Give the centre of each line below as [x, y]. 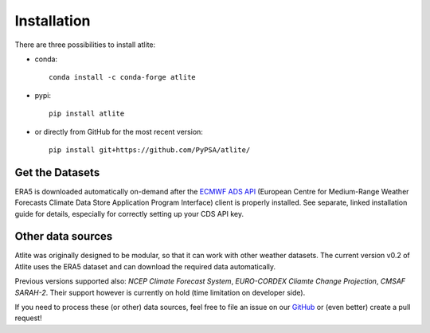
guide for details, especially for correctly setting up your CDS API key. [129, 214]
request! [29, 318]
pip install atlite [87, 114]
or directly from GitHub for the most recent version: [119, 131]
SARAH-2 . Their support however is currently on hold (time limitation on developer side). [160, 292]
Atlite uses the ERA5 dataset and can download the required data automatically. [145, 266]
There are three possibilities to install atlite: [85, 45]
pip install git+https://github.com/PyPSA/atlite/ [150, 150]
